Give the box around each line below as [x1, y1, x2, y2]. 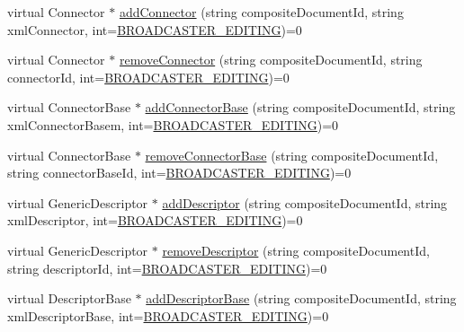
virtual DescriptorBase [7, 289, 131, 308]
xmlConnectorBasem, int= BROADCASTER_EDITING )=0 [7, 115, 339, 134]
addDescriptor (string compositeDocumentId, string [162, 193, 448, 212]
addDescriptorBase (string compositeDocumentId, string [146, 289, 457, 308]
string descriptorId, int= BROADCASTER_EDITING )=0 [7, 258, 327, 277]
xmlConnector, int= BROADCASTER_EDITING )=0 [7, 20, 302, 39]
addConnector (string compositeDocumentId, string [119, 3, 404, 21]
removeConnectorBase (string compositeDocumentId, [145, 145, 439, 164]
